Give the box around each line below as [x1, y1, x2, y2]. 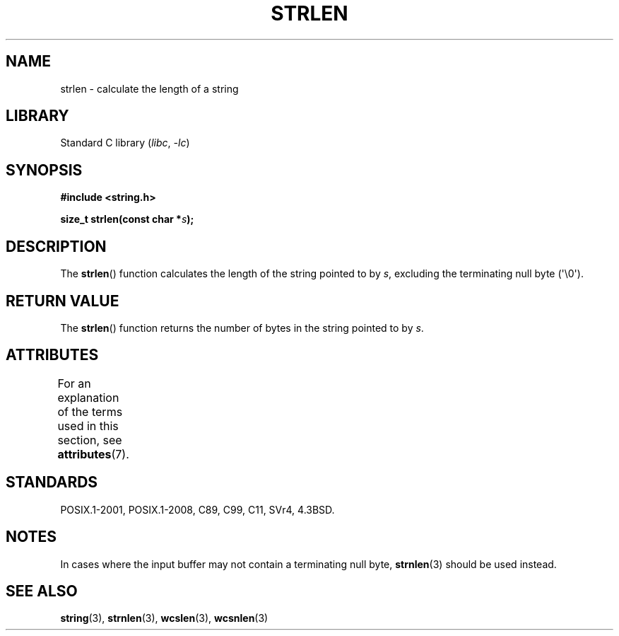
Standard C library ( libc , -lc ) [60, 137, 190, 149]
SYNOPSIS [6, 161, 83, 179]
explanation [57, 390, 119, 405]
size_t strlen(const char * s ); [60, 213, 194, 226]
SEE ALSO [6, 582, 78, 600]
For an [57, 376, 91, 391]
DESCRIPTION [6, 237, 107, 255]
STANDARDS [6, 473, 98, 492]
